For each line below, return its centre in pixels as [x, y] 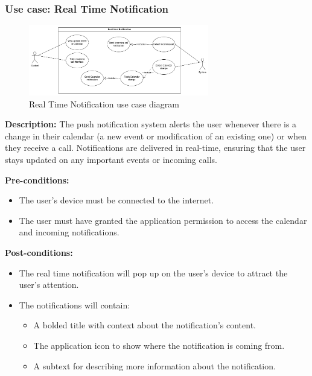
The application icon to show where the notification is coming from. [159, 345]
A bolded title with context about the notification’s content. [145, 325]
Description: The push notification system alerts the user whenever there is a [151, 124]
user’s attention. [49, 285]
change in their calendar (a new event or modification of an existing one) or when [156, 135]
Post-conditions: [39, 252]
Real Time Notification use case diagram [104, 104]
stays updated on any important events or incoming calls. [111, 159]
